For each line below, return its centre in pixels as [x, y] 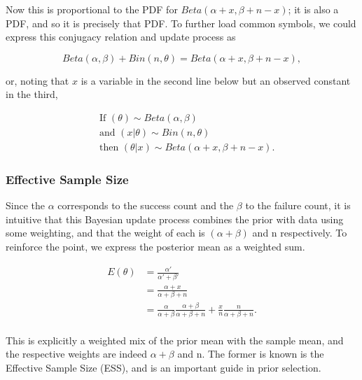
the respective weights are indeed [77, 354]
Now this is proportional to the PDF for [92, 9]
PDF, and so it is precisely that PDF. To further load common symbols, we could [181, 23]
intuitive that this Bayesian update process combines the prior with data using [175, 219]
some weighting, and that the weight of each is [105, 233]
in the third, [32, 94]
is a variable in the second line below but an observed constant [216, 80]
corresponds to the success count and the [146, 205]
